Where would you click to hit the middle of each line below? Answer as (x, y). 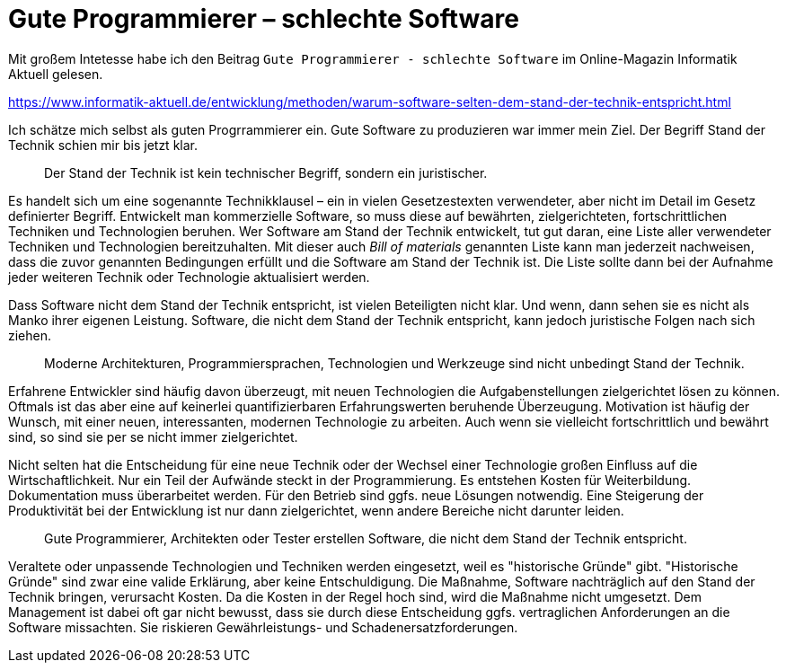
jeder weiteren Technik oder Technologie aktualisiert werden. (189, 277)
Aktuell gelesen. (56, 74)
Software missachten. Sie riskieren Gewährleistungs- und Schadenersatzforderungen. (263, 627)
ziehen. (30, 335)
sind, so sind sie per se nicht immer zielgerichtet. (153, 436)
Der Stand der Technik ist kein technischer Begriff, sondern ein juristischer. (266, 172)
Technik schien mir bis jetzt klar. (103, 145)
